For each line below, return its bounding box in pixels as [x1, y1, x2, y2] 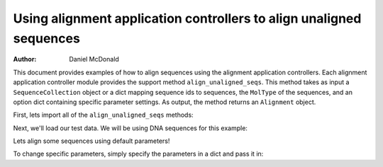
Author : [13, 55, 37, 64]
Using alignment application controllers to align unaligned [13, 11, 362, 26]
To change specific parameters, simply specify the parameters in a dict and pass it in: [13, 149, 264, 159]
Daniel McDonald [69, 55, 120, 64]
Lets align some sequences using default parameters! [13, 137, 170, 145]
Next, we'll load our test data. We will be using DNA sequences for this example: [13, 124, 248, 132]
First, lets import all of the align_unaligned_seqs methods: [13, 110, 194, 120]
